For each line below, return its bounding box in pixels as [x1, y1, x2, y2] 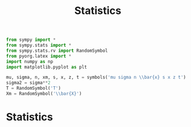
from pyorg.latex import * [6, 53, 72, 59]
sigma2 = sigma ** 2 [6, 80, 51, 86]
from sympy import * [6, 37, 56, 43]
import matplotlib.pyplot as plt [6, 64, 87, 70]
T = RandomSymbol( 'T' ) [6, 86, 61, 91]
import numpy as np [6, 58, 54, 65]
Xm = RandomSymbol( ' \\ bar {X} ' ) [6, 91, 82, 97]
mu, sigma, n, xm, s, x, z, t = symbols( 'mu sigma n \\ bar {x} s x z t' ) [6, 75, 186, 80]
